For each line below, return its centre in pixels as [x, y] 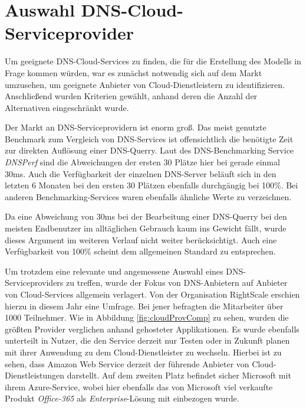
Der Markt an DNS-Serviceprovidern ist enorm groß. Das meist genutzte [136, 127]
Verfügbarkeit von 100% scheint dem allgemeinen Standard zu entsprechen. [140, 251]
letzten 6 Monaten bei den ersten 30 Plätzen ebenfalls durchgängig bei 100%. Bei [152, 185]
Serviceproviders [34, 283]
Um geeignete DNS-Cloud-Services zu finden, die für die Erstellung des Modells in [153, 61]
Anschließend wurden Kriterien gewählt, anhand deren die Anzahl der [131, 96]
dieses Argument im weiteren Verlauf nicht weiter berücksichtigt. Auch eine [141, 239]
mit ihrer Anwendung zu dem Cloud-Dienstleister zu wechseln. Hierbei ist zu [143, 352]
